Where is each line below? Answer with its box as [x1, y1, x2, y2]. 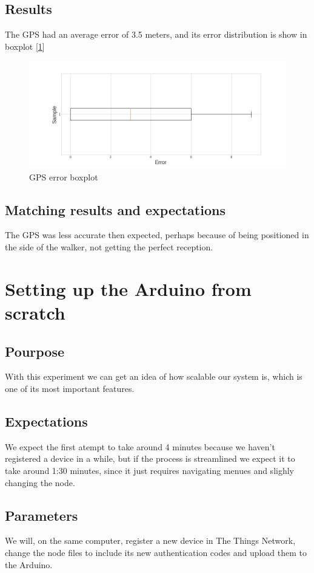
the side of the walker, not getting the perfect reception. [5, 241, 213, 253]
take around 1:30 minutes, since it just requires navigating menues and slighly [5, 464, 294, 476]
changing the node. [5, 476, 75, 489]
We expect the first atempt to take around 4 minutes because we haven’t [5, 440, 275, 453]
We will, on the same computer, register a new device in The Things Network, [5, 534, 296, 547]
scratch [5, 300, 65, 324]
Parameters [5, 506, 78, 524]
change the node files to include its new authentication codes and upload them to [5, 546, 307, 558]
